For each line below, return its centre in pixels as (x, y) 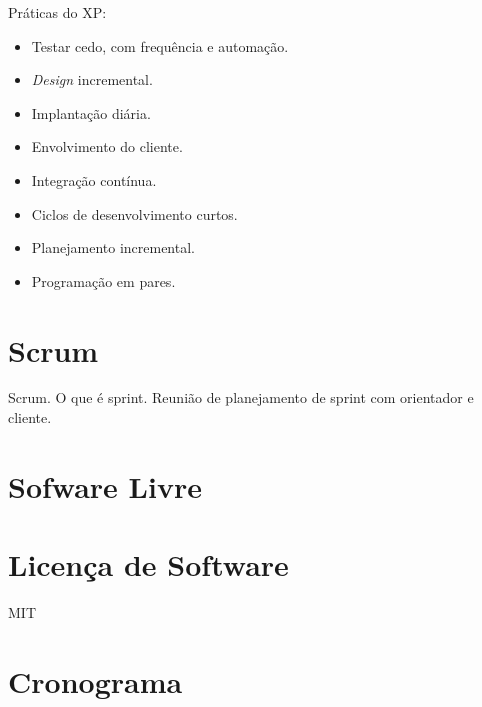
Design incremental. (92, 79)
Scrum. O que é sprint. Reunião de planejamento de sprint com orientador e (241, 397)
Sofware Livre (105, 485)
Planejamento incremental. (113, 247)
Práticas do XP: (57, 12)
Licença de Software (148, 564)
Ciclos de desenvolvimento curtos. (134, 213)
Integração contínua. (94, 179)
